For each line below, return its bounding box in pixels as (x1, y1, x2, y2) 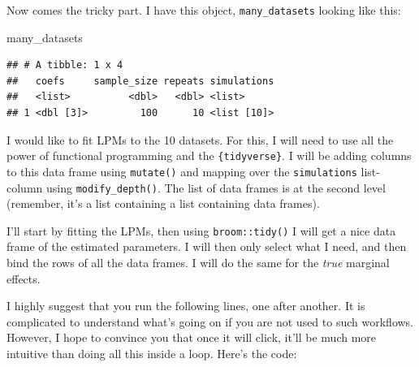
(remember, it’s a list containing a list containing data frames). (6, 195, 320, 212)
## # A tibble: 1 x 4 (6, 59, 123, 71)
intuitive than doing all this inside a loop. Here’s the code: (6, 345, 297, 361)
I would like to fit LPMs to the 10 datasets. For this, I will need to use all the (6, 131, 394, 148)
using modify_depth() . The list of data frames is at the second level (45, 179, 386, 196)
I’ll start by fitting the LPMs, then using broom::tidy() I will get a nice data (6, 222, 396, 239)
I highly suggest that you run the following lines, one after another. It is (6, 297, 365, 314)
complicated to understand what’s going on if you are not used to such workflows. (6, 313, 414, 330)
